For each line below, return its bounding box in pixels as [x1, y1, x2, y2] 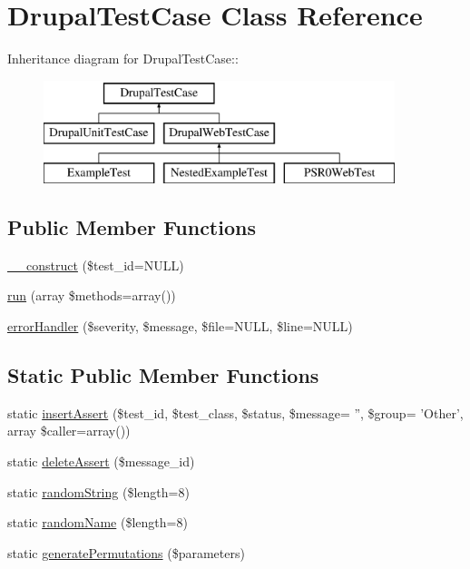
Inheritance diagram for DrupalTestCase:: [7, 49, 239, 68]
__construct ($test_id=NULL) [7, 255, 184, 274]
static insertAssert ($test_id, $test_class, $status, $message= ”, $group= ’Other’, [7, 403, 464, 422]
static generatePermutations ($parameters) [7, 543, 245, 562]
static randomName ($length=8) [7, 513, 188, 532]
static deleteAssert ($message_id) [7, 452, 195, 471]
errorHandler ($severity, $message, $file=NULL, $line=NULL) [7, 317, 353, 336]
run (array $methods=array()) [7, 286, 176, 305]
